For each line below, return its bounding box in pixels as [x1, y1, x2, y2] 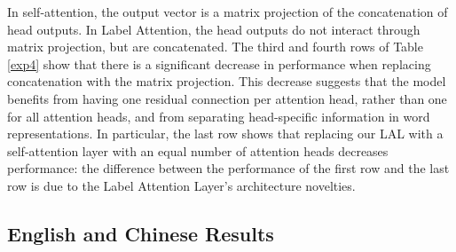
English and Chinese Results [7, 219, 274, 247]
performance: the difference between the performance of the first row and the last [7, 159, 450, 177]
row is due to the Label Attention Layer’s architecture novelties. [7, 176, 356, 194]
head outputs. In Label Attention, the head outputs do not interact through [7, 20, 421, 38]
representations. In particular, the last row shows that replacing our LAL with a [7, 124, 444, 143]
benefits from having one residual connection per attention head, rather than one [7, 89, 447, 107]
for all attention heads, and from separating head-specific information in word [7, 106, 430, 125]
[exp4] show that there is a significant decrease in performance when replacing [7, 54, 431, 73]
